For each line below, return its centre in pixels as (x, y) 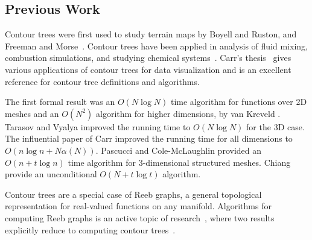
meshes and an (32, 113)
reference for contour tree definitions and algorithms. (102, 81)
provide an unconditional (51, 174)
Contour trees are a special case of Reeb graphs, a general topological (133, 194)
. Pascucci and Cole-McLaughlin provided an (179, 150)
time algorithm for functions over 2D (239, 102)
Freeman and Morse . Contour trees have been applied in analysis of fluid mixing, (156, 46)
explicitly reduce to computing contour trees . (90, 229)
